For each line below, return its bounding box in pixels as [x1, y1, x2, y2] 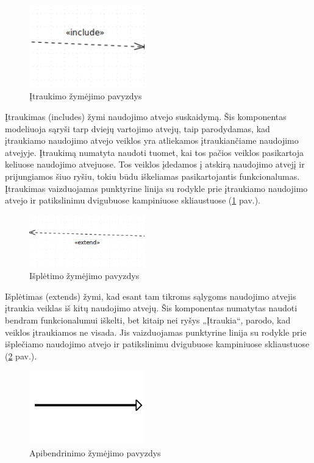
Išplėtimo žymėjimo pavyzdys [29, 269, 140, 282]
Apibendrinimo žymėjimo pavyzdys [29, 446, 161, 459]
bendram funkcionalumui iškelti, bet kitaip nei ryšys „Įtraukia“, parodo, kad [5, 314, 291, 327]
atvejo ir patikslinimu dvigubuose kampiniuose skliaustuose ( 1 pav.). [5, 194, 261, 207]
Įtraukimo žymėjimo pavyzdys [29, 90, 142, 102]
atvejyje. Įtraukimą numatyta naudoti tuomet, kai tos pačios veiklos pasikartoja [5, 146, 304, 158]
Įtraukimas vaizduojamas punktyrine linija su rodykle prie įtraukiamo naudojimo [5, 182, 308, 194]
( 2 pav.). [5, 349, 37, 362]
